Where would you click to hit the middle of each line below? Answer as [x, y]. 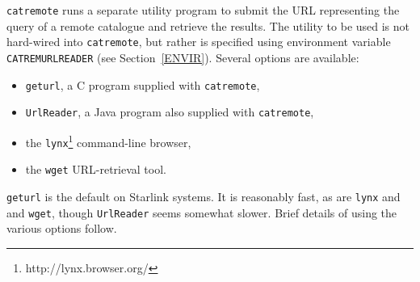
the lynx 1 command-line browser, [108, 141]
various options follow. [62, 228]
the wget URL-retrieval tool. [96, 169]
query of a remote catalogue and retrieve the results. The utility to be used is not [208, 25]
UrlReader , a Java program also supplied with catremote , [170, 112]
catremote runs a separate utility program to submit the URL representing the [203, 10]
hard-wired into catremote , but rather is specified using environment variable [199, 42]
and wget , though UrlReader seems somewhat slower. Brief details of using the [202, 212]
